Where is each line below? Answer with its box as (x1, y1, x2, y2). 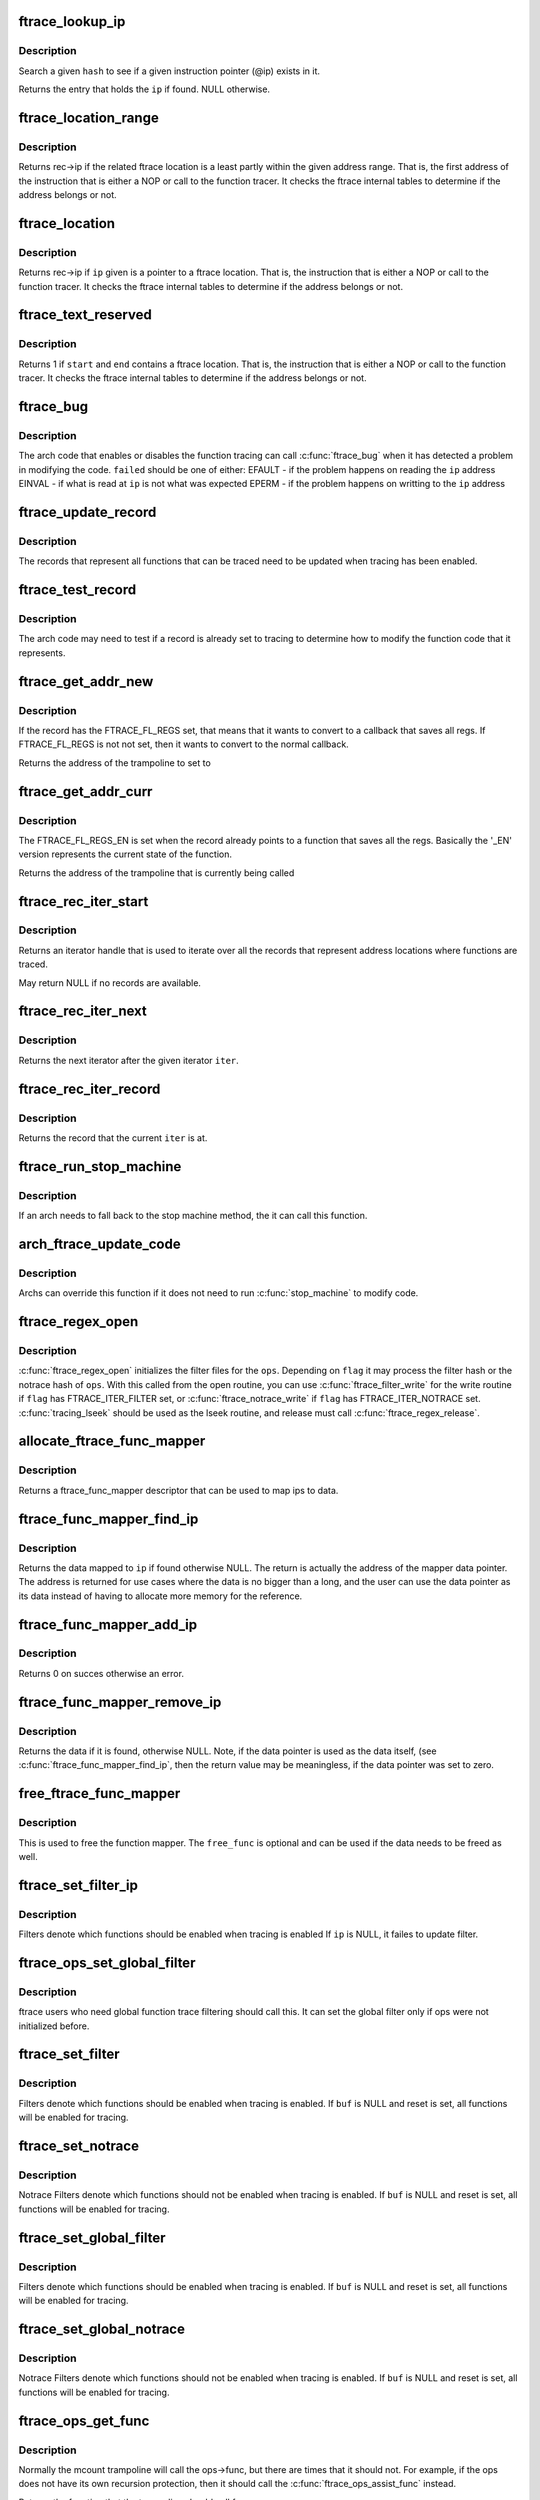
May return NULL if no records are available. (18, 976, 202, 989)
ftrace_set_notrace (18, 2138, 140, 2154)
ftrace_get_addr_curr (18, 783, 153, 800)
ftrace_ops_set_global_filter (18, 1954, 196, 1971)
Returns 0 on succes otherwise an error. (18, 1667, 185, 1679)
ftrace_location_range (18, 109, 159, 126)
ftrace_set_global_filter (18, 2229, 166, 2246)
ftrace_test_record (18, 581, 137, 599)
